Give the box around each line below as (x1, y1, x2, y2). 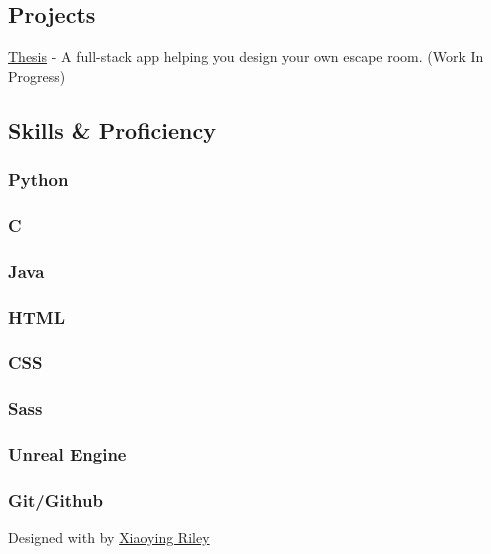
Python (8, 167, 69, 192)
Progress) (8, 65, 66, 86)
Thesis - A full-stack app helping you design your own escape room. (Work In (8, 46, 484, 67)
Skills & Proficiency (8, 114, 217, 145)
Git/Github (8, 488, 103, 512)
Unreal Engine (8, 442, 127, 467)
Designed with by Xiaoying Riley (8, 527, 210, 548)
